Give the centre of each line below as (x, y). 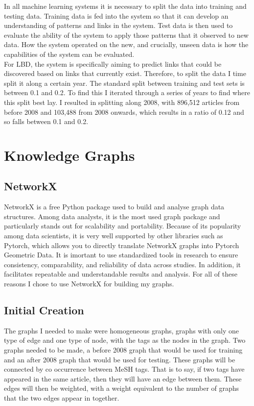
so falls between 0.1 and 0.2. (46, 121)
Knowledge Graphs (69, 155)
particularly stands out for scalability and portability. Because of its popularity (123, 226)
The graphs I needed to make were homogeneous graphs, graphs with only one (121, 330)
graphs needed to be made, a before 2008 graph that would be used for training (123, 350)
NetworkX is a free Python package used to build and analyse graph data (114, 207)
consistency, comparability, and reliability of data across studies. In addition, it (123, 264)
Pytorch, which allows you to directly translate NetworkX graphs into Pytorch (122, 245)
